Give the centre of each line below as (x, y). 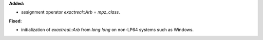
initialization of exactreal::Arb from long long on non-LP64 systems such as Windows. (107, 30)
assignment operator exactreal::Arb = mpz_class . (71, 12)
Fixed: (15, 21)
